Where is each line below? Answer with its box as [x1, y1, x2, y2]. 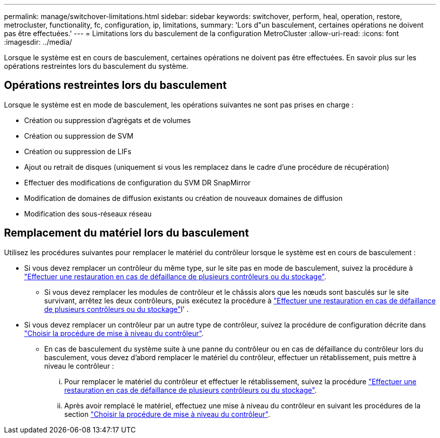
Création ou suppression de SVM [24, 131, 134, 140]
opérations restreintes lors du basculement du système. [4, 62, 188, 70]
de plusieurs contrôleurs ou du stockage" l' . [44, 304, 189, 313]
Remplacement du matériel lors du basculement [4, 227, 249, 240]
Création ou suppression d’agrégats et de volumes [24, 116, 191, 125]
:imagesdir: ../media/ [4, 38, 72, 46]
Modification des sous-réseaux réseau [24, 209, 152, 218]
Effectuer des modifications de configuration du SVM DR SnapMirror [24, 178, 251, 187]
